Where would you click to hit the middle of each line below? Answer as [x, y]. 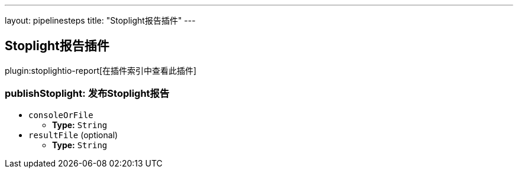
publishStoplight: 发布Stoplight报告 [87, 94]
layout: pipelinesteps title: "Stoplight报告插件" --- [100, 20]
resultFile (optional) [73, 135]
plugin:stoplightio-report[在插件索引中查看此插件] [101, 70]
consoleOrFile [61, 115]
